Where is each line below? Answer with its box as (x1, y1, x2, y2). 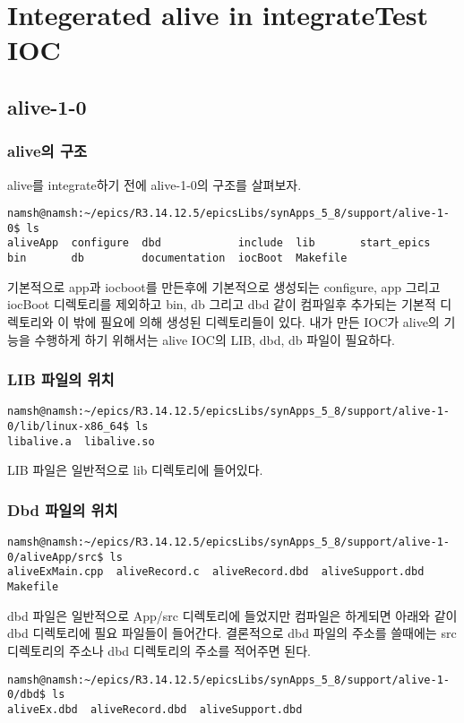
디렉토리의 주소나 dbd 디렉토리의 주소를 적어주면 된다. (7, 641, 311, 659)
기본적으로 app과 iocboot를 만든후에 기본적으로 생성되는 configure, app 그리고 (7, 277, 441, 296)
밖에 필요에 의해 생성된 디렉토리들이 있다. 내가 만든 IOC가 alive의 (73, 312, 440, 331)
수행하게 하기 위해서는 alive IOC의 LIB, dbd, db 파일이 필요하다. (34, 330, 395, 349)
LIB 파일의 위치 (7, 368, 115, 391)
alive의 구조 (7, 140, 88, 162)
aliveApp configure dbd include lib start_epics (7, 237, 431, 250)
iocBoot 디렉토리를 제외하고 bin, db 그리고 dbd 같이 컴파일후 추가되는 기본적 (7, 295, 436, 314)
